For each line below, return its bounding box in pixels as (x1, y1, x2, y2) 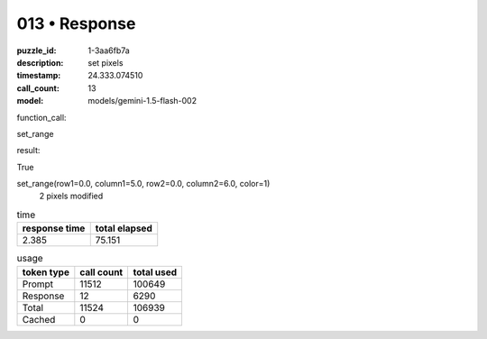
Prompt (22, 278, 54, 290)
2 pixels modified (39, 190, 104, 202)
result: (16, 145, 41, 156)
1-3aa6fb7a (87, 45, 130, 56)
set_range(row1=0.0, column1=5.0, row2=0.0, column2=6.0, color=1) (16, 179, 271, 189)
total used (133, 266, 178, 279)
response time (22, 222, 86, 234)
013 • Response (16, 14, 136, 33)
